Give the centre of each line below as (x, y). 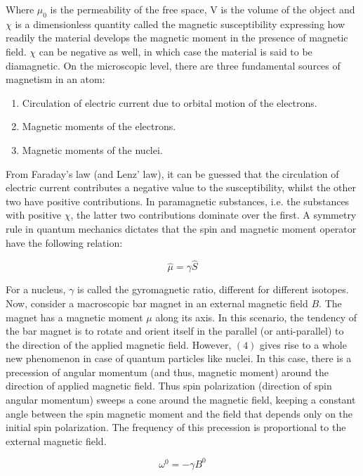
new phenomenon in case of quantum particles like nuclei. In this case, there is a (179, 358)
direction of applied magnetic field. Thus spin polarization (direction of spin (169, 386)
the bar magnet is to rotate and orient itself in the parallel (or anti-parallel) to (175, 331)
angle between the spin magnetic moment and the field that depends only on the (179, 413)
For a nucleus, (36, 289)
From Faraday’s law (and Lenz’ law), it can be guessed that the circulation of (172, 173)
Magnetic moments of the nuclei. (92, 149)
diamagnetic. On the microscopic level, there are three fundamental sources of (173, 65)
